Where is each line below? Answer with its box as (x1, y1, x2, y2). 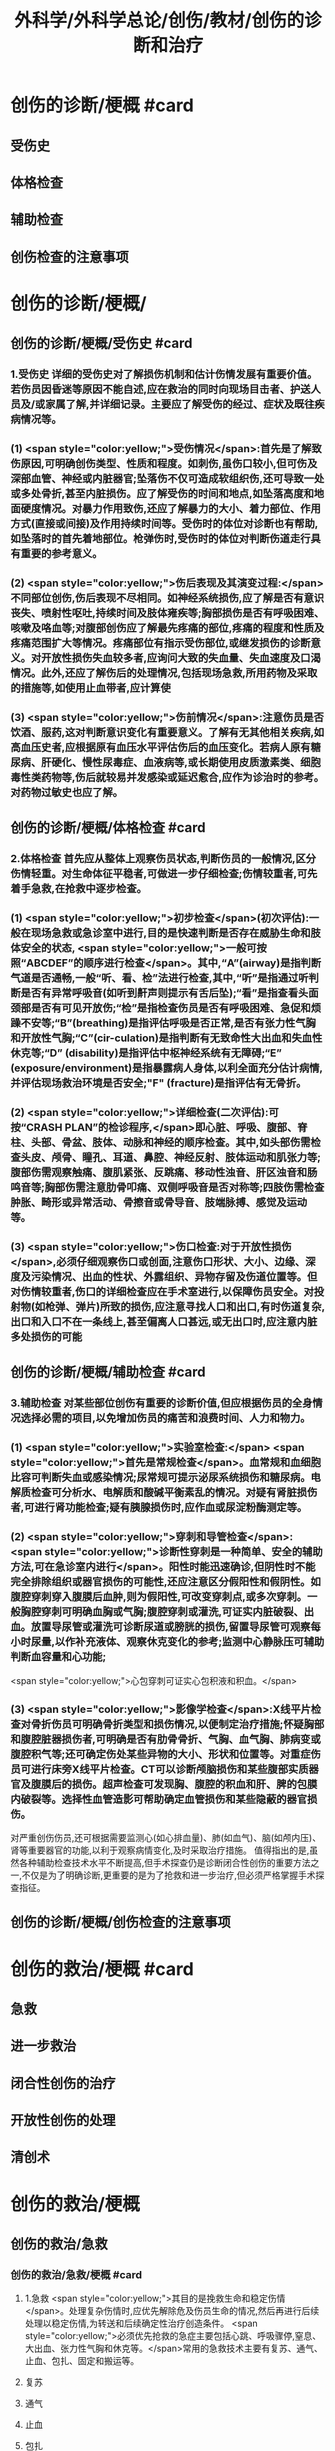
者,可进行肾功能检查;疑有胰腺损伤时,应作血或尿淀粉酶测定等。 (10, 1501, 308, 1515)
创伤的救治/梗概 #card (10, 1957, 195, 1980)
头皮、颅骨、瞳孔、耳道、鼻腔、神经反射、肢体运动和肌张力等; (20, 1151, 322, 1165)
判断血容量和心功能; (10, 1650, 107, 1664)
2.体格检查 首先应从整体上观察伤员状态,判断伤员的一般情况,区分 (10, 852, 317, 866)
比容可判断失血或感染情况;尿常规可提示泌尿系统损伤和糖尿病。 (10, 1471, 312, 1485)
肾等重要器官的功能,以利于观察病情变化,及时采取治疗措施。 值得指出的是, (10, 1844, 310, 1856)
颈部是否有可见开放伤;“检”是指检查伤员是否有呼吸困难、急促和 (10, 1001, 312, 1015)
